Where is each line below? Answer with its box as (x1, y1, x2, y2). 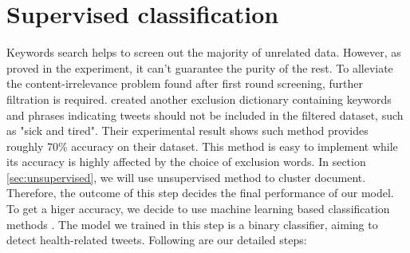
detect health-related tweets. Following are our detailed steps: (6, 231, 307, 248)
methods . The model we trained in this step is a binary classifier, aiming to (6, 215, 378, 232)
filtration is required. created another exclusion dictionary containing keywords (6, 90, 392, 107)
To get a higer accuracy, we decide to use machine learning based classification (6, 200, 390, 217)
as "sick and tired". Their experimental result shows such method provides (6, 122, 369, 139)
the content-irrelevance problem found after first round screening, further (6, 75, 363, 92)
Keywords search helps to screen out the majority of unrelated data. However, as (6, 44, 401, 61)
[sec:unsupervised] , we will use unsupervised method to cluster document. (6, 168, 366, 185)
